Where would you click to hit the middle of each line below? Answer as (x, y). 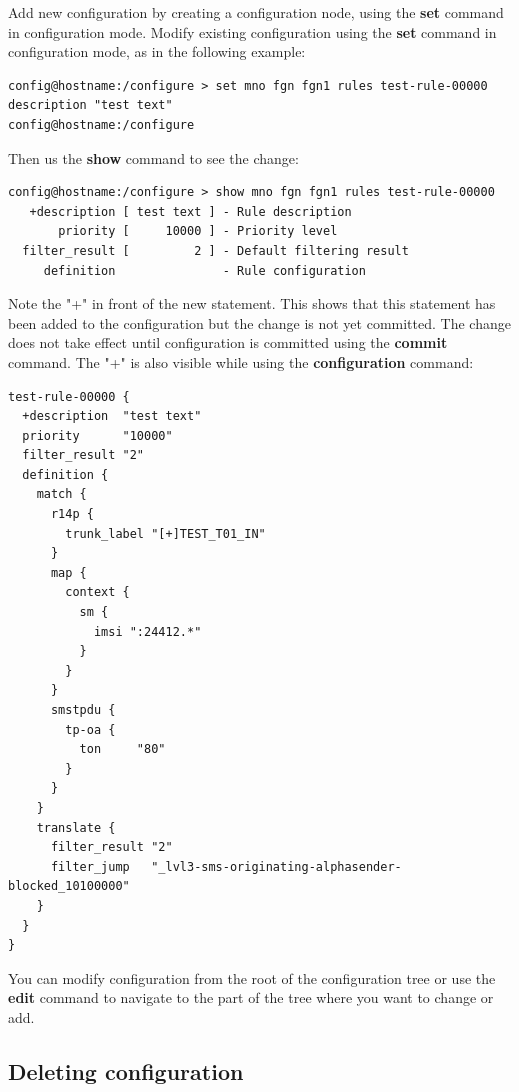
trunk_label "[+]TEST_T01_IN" (165, 533)
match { (61, 494)
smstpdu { (83, 710)
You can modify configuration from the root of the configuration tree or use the (252, 977)
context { (97, 592)
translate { (76, 827)
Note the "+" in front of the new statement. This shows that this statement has (252, 303)
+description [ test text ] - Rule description (190, 211)
